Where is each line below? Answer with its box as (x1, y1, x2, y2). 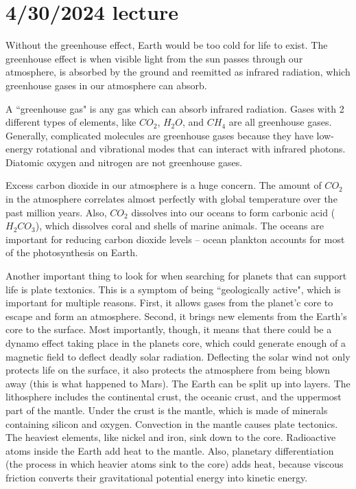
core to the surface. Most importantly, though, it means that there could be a (5, 322, 332, 337)
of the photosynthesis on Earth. (5, 245, 138, 260)
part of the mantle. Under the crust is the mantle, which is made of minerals (5, 402, 328, 417)
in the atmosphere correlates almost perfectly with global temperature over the (5, 192, 337, 206)
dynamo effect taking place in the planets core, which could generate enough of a (5, 336, 346, 350)
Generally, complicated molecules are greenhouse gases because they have (5, 128, 313, 142)
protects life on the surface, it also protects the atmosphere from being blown (5, 363, 331, 377)
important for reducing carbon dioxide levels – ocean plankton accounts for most (5, 231, 345, 246)
